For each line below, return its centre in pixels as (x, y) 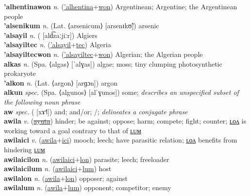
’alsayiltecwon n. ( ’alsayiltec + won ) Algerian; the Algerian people (103, 54)
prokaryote (20, 73)
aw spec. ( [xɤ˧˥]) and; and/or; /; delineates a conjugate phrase (96, 111)
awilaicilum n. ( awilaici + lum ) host (58, 169)
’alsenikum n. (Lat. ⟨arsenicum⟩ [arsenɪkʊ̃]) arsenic (82, 26)
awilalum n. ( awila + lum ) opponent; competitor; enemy (88, 187)
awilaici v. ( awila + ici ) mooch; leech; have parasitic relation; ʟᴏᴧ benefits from (121, 140)
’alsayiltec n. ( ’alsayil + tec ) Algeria (58, 45)
